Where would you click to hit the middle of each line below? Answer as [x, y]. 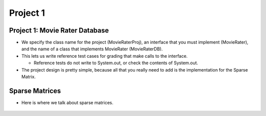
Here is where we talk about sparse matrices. [67, 102]
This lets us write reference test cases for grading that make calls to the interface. [105, 56]
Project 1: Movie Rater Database [59, 30]
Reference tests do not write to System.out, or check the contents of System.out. [116, 63]
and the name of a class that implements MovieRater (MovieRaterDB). [92, 49]
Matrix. [29, 77]
